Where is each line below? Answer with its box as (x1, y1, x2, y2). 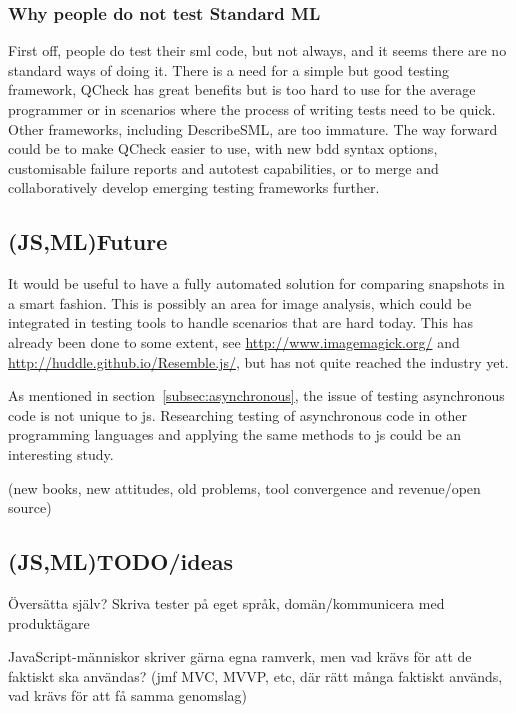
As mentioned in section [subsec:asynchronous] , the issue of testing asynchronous (8, 385, 505, 406)
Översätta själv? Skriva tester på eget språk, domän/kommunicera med (8, 592, 445, 613)
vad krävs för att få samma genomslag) (8, 685, 248, 706)
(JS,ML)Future (8, 226, 168, 257)
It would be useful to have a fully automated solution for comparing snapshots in (8, 273, 505, 294)
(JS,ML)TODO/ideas (8, 546, 233, 577)
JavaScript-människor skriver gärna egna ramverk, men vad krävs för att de (8, 646, 472, 667)
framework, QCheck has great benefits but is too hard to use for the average (8, 79, 476, 100)
